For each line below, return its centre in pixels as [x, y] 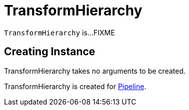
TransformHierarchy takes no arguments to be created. [95, 71]
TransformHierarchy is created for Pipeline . [75, 86]
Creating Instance [50, 52]
